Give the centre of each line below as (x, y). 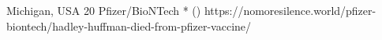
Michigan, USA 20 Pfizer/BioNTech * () (104, 10)
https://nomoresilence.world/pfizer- (290, 10)
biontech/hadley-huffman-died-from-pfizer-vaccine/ (129, 25)
